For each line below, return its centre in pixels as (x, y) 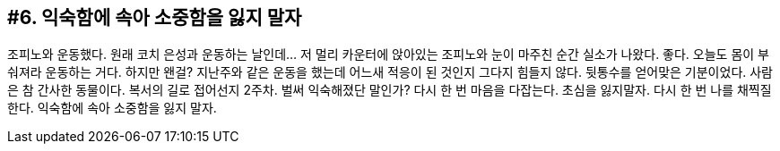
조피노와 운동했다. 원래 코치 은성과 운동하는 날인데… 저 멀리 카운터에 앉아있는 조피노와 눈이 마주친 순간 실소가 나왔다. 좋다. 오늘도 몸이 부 (388, 55)
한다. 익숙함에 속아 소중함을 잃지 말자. (112, 108)
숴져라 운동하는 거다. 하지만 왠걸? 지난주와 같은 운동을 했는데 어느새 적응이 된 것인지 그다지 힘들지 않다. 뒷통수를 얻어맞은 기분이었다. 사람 (390, 72)
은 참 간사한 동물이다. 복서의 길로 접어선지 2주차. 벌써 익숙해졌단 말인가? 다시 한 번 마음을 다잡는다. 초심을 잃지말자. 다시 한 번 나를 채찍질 (390, 90)
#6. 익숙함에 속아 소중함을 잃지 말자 (155, 17)
